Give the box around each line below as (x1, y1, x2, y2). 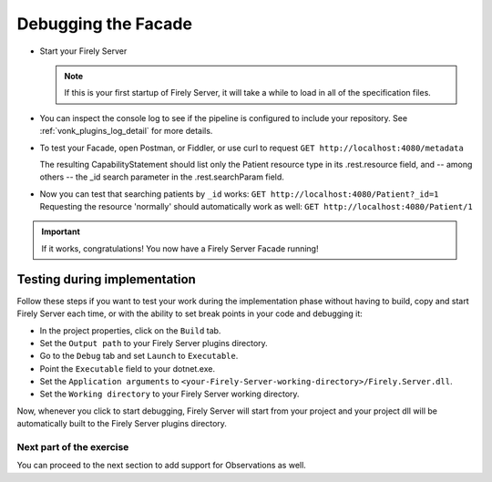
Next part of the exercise (16, 441, 129, 454)
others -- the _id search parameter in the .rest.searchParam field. (39, 171, 284, 182)
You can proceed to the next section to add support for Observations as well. (16, 460, 307, 471)
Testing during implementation (16, 272, 196, 287)
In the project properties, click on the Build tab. (39, 324, 221, 336)
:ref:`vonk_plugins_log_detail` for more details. (39, 126, 213, 137)
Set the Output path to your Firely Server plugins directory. (39, 337, 268, 348)
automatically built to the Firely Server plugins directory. (16, 418, 228, 429)
